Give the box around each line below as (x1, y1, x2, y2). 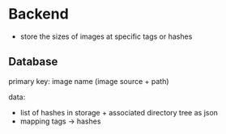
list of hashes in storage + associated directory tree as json (19, 107, 219, 117)
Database (8, 55, 58, 69)
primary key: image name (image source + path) (8, 76, 169, 86)
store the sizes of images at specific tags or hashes (19, 31, 193, 41)
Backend (8, 5, 69, 23)
